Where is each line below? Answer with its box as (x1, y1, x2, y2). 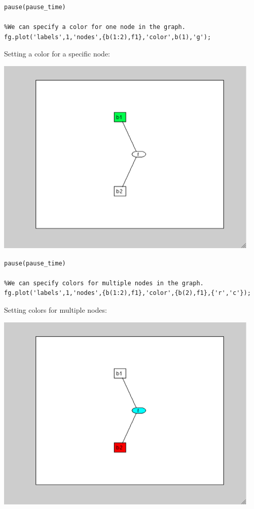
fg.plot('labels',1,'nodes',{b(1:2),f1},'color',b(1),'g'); (4, 33, 211, 41)
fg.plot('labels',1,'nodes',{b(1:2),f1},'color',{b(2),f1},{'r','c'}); (4, 289, 251, 297)
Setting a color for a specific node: (4, 48, 110, 59)
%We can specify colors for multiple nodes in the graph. (4, 279, 204, 287)
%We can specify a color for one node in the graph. (4, 23, 186, 31)
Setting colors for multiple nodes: (4, 304, 107, 315)
